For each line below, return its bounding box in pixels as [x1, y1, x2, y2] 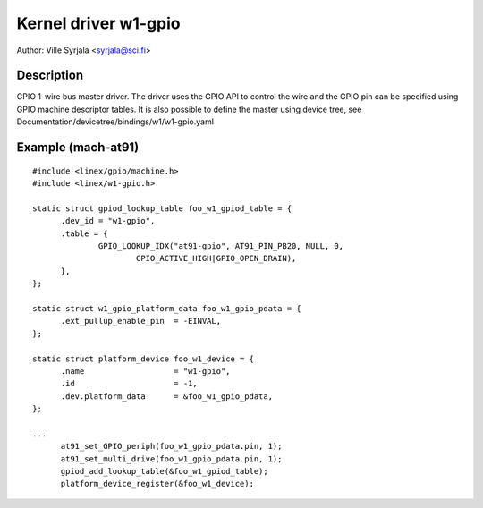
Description [16, 68, 84, 83]
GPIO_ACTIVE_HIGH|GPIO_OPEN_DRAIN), [135, 253, 297, 264]
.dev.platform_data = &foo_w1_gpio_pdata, [60, 391, 273, 402]
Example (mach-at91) [16, 140, 140, 156]
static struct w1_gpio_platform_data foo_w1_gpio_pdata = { [32, 303, 301, 313]
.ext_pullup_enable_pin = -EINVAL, [60, 316, 222, 326]
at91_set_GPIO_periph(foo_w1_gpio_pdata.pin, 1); [60, 441, 283, 452]
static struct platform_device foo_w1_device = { [32, 353, 255, 364]
